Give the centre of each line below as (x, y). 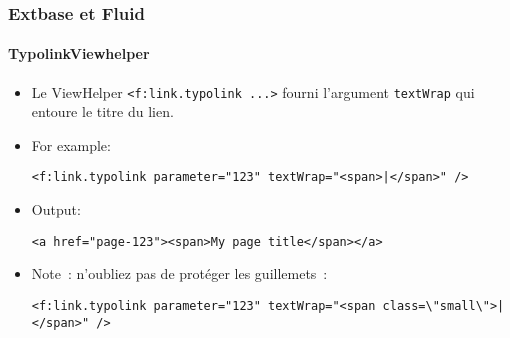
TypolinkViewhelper (79, 53)
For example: (71, 144)
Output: (56, 209)
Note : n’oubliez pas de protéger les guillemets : (179, 273)
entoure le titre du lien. (102, 111)
